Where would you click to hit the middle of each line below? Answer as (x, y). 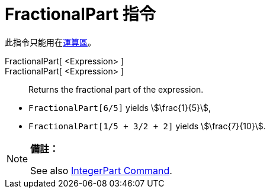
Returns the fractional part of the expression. (116, 89)
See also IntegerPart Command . (101, 170)
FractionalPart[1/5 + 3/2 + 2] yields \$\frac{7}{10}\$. (147, 126)
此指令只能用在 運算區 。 (50, 42)
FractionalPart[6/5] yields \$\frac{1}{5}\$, (120, 107)
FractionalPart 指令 (80, 14)
